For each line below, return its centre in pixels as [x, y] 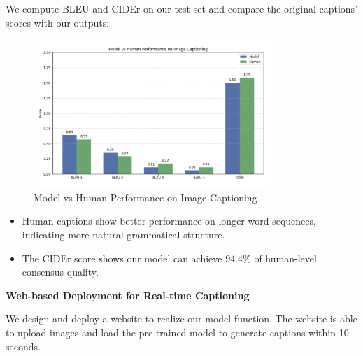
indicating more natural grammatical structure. [123, 234]
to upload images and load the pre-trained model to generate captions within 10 [177, 332]
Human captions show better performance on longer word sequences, [169, 221]
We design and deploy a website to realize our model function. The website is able [181, 319]
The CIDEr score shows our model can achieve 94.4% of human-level [169, 258]
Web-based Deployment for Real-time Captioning [128, 295]
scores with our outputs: [58, 22]
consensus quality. [60, 272]
